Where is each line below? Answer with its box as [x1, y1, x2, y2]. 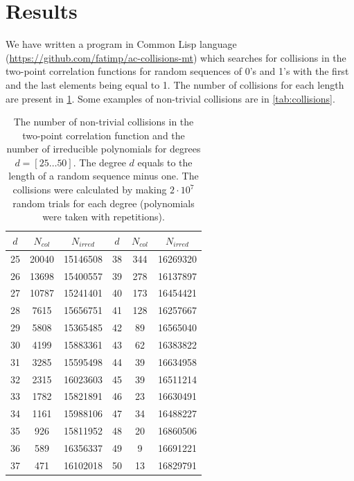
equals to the [137, 155, 193, 169]
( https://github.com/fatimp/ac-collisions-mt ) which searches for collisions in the [6, 50, 346, 64]
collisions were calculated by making [12, 182, 167, 197]
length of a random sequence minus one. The [8, 168, 199, 183]
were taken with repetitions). [42, 209, 165, 224]
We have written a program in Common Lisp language [6, 37, 237, 51]
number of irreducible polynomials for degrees [6, 141, 201, 156]
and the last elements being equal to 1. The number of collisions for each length [6, 77, 344, 91]
